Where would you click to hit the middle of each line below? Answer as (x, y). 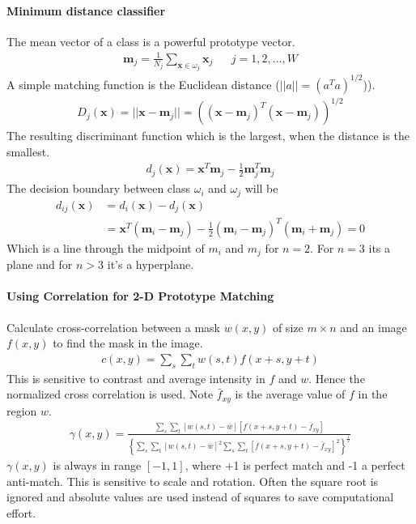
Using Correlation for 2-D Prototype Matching (140, 296)
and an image (374, 327)
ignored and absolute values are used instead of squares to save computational (200, 497)
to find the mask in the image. (128, 343)
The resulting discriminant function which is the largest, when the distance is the (208, 136)
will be (261, 188)
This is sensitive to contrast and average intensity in (136, 378)
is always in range (97, 465)
